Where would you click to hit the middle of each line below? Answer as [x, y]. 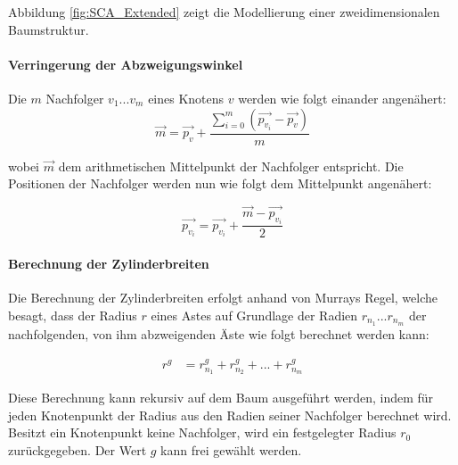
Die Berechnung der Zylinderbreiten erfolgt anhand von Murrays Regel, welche [223, 298]
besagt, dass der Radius [73, 315]
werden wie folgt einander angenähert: [342, 98]
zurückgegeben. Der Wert [78, 449]
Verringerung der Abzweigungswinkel [126, 64]
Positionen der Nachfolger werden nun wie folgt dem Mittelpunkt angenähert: [220, 183]
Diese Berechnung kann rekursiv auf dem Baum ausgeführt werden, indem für [221, 397]
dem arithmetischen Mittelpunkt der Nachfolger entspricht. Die [231, 166]
